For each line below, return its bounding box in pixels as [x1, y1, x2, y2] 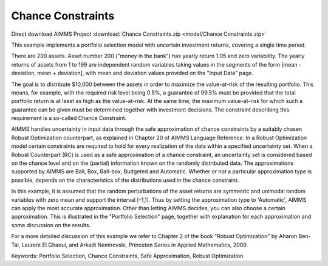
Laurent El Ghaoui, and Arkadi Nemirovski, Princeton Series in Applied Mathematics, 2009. [21, 241, 248, 248]
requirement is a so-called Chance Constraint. [11, 115, 127, 122]
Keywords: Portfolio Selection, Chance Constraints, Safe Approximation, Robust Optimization [11, 252, 244, 259]
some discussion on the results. [11, 221, 91, 228]
